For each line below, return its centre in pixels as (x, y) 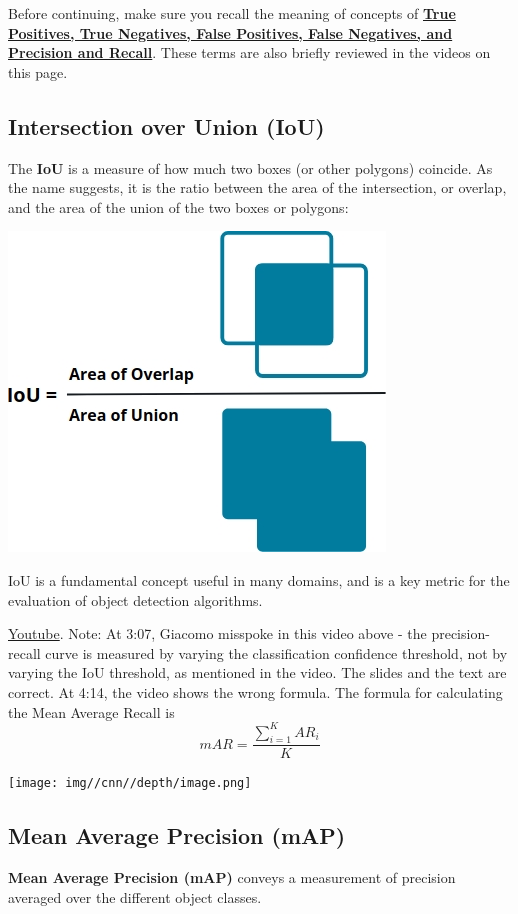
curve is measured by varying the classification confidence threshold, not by (276, 652)
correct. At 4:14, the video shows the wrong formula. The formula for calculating (255, 691)
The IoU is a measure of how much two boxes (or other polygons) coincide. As (250, 167)
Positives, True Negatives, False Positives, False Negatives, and (230, 32)
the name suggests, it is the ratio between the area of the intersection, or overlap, (257, 187)
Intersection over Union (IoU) (166, 125)
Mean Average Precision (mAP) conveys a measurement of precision (232, 877)
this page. (38, 71)
